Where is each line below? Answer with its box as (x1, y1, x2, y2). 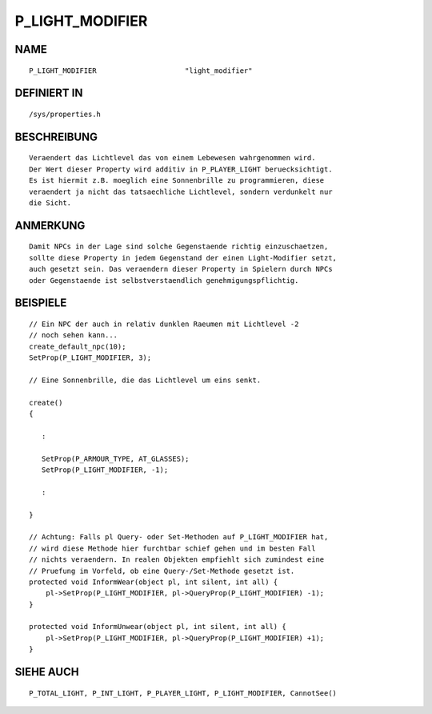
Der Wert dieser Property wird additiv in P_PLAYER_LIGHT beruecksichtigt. (29, 164, 333, 174)
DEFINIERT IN (14, 87, 83, 100)
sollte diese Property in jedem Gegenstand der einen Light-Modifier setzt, (29, 253, 338, 262)
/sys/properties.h (29, 109, 102, 119)
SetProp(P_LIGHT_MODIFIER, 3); (29, 353, 152, 362)
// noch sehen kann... (29, 331, 118, 340)
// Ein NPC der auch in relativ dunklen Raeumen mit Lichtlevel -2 (29, 319, 299, 329)
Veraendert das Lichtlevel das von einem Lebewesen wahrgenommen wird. (29, 153, 316, 163)
